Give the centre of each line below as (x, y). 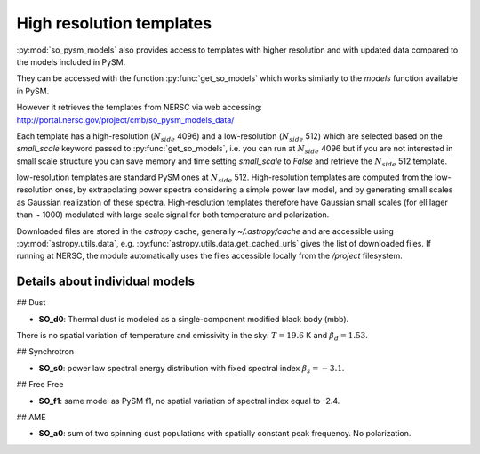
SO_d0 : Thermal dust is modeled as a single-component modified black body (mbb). (194, 319)
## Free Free (40, 385)
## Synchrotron (45, 352)
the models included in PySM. (71, 61)
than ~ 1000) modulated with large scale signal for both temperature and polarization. (173, 215)
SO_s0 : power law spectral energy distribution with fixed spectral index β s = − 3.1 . (192, 369)
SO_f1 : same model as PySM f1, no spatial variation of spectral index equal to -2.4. (189, 401)
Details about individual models (106, 282)
